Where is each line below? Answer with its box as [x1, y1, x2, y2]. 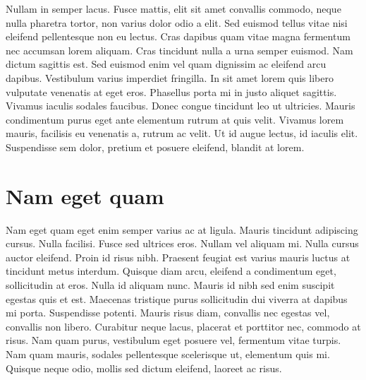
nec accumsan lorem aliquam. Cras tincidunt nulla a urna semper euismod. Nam [6, 42, 353, 57]
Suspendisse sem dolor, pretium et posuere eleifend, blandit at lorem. [6, 139, 305, 154]
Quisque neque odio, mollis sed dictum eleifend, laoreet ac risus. [6, 360, 282, 375]
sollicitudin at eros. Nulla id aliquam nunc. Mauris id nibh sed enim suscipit [6, 278, 335, 292]
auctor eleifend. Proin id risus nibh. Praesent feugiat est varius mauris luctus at [6, 249, 350, 264]
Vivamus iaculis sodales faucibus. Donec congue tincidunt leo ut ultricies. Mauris [6, 98, 355, 113]
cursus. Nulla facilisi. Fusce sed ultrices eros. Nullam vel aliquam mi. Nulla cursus [6, 236, 359, 251]
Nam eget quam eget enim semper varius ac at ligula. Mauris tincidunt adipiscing [6, 222, 358, 237]
